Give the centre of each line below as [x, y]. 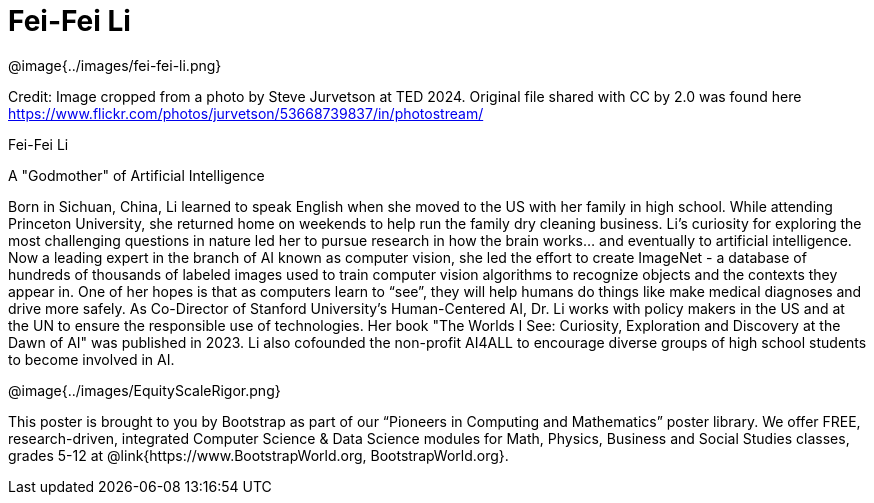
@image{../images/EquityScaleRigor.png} [144, 390]
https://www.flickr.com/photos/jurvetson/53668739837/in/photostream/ [246, 113]
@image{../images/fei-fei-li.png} [115, 65]
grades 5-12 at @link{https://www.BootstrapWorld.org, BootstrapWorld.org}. [258, 455]
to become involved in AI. [91, 359]
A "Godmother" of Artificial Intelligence [136, 175]
